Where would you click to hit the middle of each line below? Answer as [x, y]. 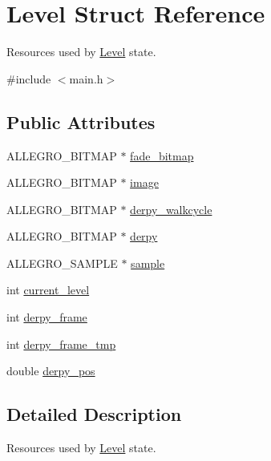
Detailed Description [94, 414]
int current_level [48, 290]
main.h [86, 78]
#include [29, 78]
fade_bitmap [162, 155]
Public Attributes [81, 121]
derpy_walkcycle [171, 209]
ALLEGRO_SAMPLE [62, 263]
